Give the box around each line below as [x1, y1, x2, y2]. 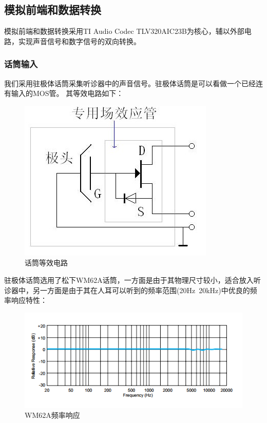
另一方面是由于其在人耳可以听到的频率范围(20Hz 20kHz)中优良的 [32, 284, 250, 295]
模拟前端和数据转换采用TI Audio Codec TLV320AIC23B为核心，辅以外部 [4, 26, 244, 36]
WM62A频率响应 [25, 410, 80, 420]
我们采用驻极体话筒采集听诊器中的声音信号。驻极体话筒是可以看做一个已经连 [4, 78, 263, 88]
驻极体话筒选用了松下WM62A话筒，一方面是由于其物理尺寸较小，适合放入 [4, 274, 254, 285]
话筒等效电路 [25, 257, 68, 268]
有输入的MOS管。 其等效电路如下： [4, 88, 124, 99]
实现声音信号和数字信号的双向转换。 [18, 35, 141, 46]
